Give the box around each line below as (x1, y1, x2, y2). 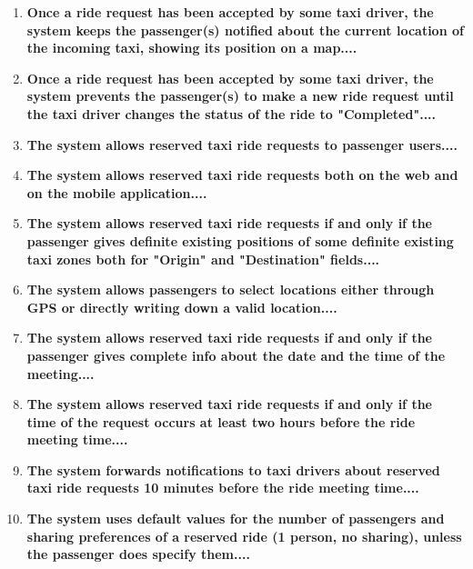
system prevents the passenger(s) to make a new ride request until (26, 86, 454, 105)
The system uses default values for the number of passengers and (26, 509, 445, 528)
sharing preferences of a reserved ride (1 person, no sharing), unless (26, 526, 462, 545)
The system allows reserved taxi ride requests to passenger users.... (26, 135, 458, 154)
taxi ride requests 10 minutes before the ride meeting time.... (26, 478, 419, 497)
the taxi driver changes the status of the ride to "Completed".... (26, 104, 437, 123)
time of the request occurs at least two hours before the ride (26, 412, 416, 431)
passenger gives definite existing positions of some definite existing (26, 231, 454, 250)
